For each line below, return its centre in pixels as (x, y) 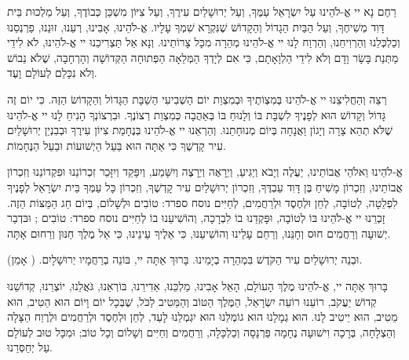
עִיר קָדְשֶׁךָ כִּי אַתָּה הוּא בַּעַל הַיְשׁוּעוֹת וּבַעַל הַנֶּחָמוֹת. (117, 145)
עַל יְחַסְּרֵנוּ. (30, 347)
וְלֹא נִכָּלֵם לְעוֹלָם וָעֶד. (52, 73)
